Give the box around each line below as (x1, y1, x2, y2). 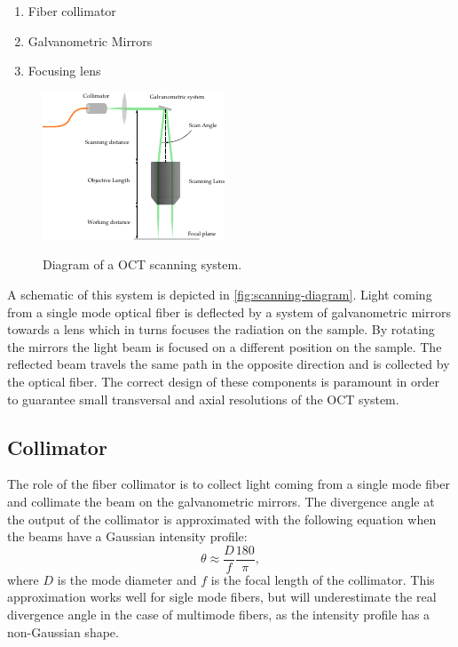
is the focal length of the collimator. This (210, 570, 435, 588)
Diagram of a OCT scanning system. (43, 255, 242, 274)
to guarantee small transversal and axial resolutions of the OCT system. (7, 389, 399, 408)
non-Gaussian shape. (7, 622, 119, 641)
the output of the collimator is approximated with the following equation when (7, 509, 437, 528)
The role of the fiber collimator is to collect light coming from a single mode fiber (7, 475, 450, 493)
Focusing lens (28, 61, 101, 80)
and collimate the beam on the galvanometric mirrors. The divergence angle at (7, 491, 435, 510)
